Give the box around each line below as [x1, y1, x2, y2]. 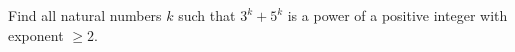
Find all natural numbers [8, 5, 162, 25]
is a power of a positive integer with [287, 5, 508, 25]
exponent [8, 24, 64, 45]
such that [178, 5, 236, 25]
